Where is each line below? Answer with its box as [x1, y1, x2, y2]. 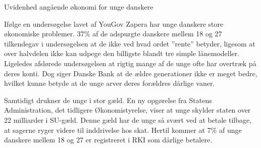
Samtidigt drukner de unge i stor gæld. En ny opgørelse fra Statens [4, 94, 212, 105]
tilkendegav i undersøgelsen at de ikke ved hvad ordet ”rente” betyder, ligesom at [4, 38, 255, 48]
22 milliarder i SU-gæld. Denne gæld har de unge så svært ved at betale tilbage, [4, 114, 252, 125]
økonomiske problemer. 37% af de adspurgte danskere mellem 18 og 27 [4, 28, 222, 39]
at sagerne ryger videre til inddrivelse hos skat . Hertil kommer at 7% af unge [4, 124, 242, 135]
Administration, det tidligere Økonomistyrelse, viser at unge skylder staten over [4, 105, 251, 115]
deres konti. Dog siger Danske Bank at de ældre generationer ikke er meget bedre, [4, 68, 257, 78]
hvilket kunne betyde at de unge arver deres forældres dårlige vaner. [4, 78, 215, 88]
